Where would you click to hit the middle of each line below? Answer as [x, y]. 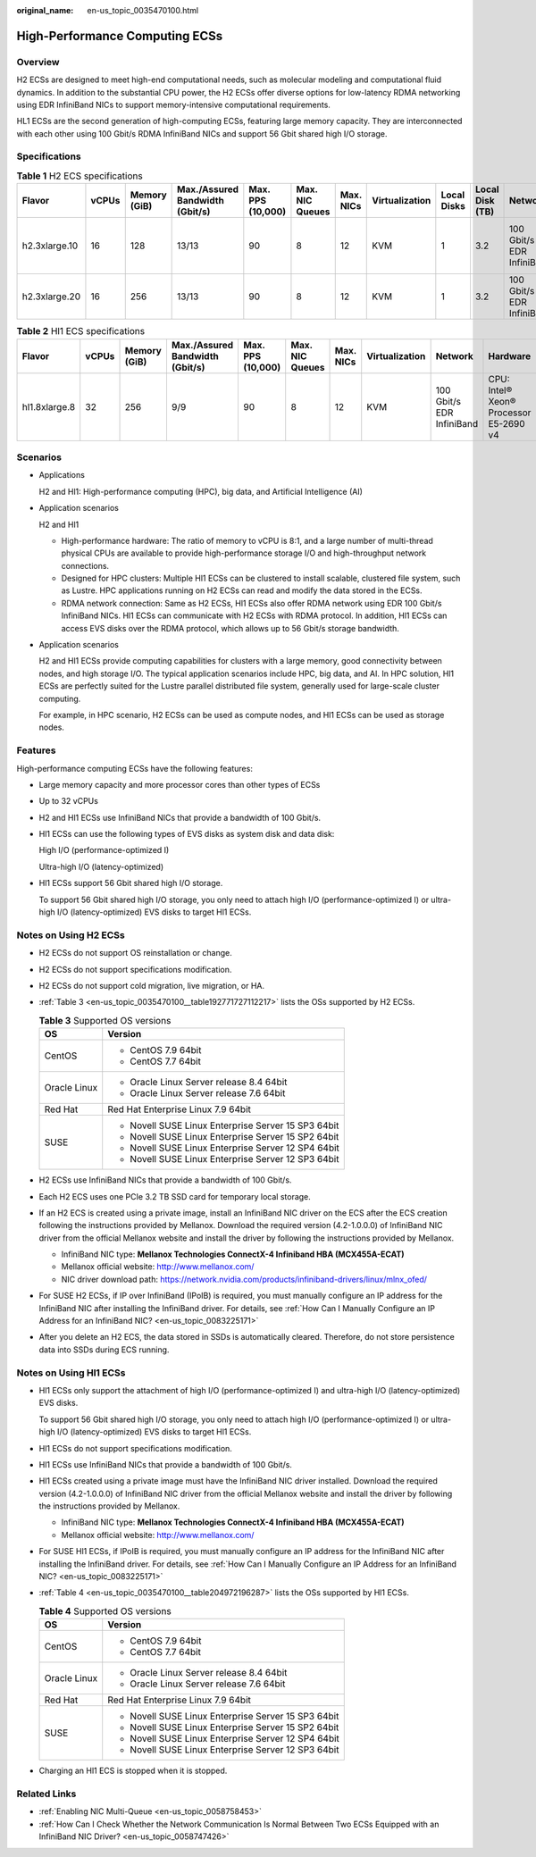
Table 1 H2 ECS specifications [80, 176]
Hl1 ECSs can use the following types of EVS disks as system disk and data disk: [187, 834]
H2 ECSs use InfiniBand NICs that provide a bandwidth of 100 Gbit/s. [165, 1180]
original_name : [45, 10]
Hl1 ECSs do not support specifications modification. [135, 1448]
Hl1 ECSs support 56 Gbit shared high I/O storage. [131, 883]
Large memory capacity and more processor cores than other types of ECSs [180, 784]
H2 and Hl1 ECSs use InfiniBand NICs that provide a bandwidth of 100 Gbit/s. [180, 817]
